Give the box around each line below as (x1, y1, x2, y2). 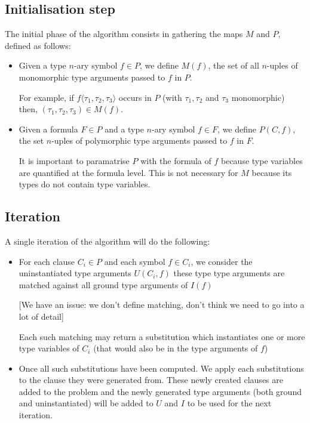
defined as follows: (5, 39, 71, 51)
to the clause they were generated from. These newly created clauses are (19, 373, 283, 386)
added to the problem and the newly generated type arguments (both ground (19, 385, 302, 397)
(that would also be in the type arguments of (93, 342, 258, 354)
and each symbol (104, 255, 165, 267)
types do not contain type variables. (19, 178, 151, 190)
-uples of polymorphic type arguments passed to (51, 134, 228, 147)
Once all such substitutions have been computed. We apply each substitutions (19, 362, 304, 374)
